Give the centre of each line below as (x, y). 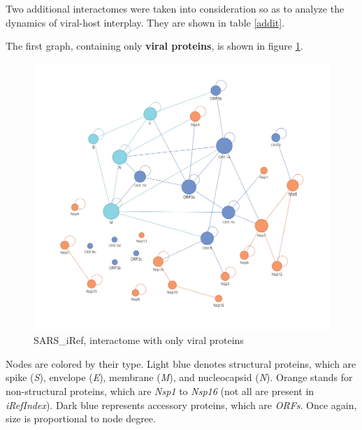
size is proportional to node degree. (81, 418)
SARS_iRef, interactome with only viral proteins (139, 340)
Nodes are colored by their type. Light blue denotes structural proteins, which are (181, 363)
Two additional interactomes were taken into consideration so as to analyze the (175, 8)
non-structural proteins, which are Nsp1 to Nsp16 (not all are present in (160, 391)
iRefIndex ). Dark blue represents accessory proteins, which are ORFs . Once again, (181, 404)
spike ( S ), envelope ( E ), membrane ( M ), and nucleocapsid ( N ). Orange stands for (179, 377)
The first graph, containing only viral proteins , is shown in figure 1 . (154, 46)
